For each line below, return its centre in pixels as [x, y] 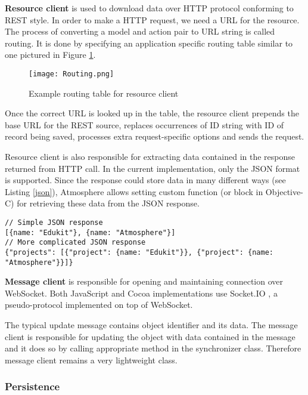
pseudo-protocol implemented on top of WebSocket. [99, 305]
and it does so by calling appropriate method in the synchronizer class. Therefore [153, 348]
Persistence [32, 386]
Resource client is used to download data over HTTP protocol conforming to [149, 8]
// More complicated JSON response [75, 243]
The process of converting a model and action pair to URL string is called [140, 31]
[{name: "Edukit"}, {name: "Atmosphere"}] [90, 232]
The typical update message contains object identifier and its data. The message [151, 325]
